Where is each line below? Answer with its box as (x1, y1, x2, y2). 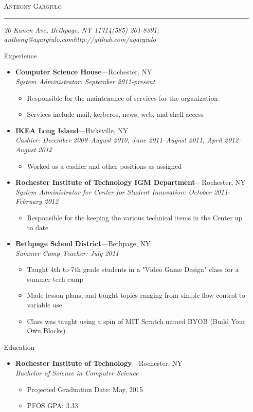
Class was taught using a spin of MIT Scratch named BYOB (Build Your (27, 316, 246, 326)
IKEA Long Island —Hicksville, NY (15, 125, 128, 135)
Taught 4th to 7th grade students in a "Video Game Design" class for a (27, 264, 239, 274)
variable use (27, 300, 62, 310)
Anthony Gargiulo (4, 1, 62, 11)
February (15, 196, 42, 206)
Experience (4, 50, 37, 60)
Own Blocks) (27, 325, 66, 336)
